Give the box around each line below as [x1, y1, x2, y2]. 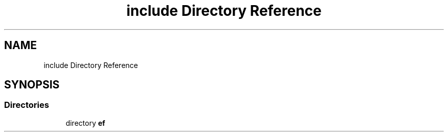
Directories [4, 100, 49, 110]
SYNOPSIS [4, 78, 60, 92]
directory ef [65, 118, 105, 127]
